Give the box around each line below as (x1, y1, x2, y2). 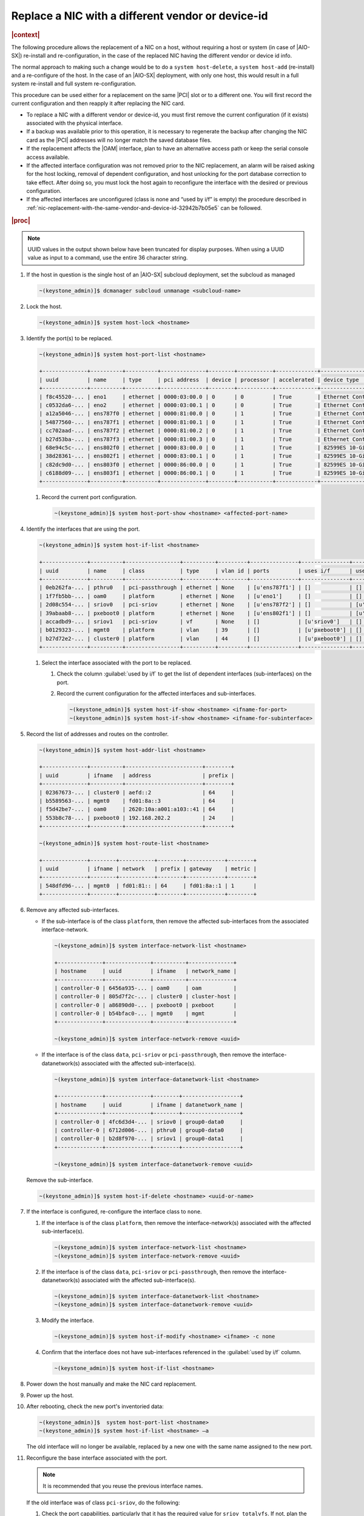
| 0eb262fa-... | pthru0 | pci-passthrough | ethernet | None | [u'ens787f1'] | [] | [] (39, 584, 362, 591)
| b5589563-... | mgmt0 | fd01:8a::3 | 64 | (39, 797, 235, 804)
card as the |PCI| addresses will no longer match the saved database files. (26, 136, 212, 144)
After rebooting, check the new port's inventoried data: (26, 1403, 164, 1410)
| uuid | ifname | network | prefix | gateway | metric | (39, 865, 257, 873)
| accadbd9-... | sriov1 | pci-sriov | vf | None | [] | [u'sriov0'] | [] (39, 618, 362, 625)
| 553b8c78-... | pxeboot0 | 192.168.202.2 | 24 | (39, 814, 235, 821)
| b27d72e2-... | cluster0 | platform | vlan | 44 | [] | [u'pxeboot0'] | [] (39, 635, 362, 642)
